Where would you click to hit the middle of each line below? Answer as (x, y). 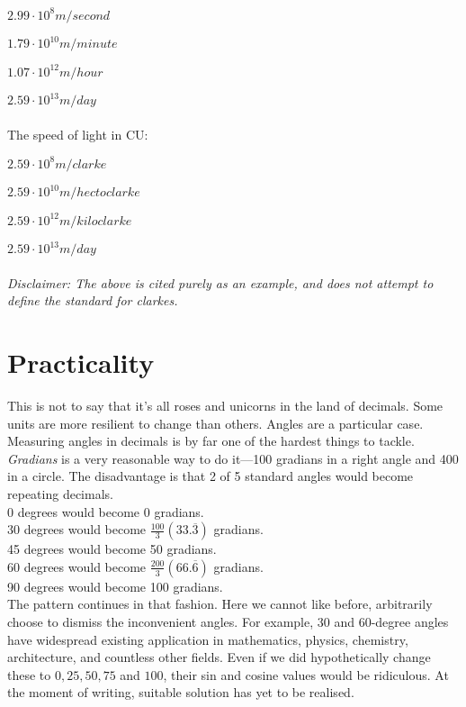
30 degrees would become (77, 529)
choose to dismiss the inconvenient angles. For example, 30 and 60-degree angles (228, 622)
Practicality (81, 363)
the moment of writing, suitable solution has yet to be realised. (181, 692)
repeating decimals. (60, 494)
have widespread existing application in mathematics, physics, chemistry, (208, 639)
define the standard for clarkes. (93, 300)
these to (29, 674)
